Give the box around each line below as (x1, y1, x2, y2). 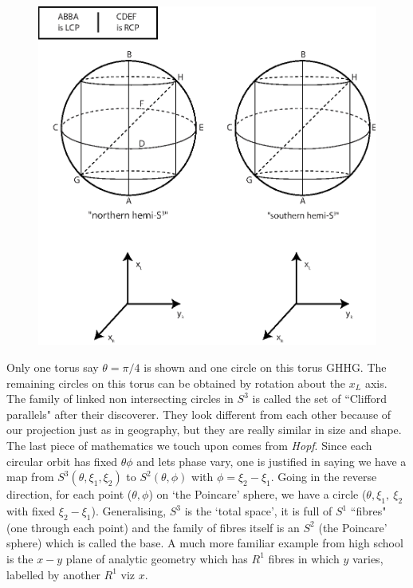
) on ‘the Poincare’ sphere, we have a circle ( (148, 486, 367, 503)
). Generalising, (91, 503, 167, 519)
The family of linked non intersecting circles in (6, 390, 234, 407)
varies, (352, 550, 383, 566)
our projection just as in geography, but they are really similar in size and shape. (6, 421, 402, 438)
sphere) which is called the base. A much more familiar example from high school (6, 535, 403, 551)
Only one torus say (6, 359, 99, 376)
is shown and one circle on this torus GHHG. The (144, 359, 387, 376)
